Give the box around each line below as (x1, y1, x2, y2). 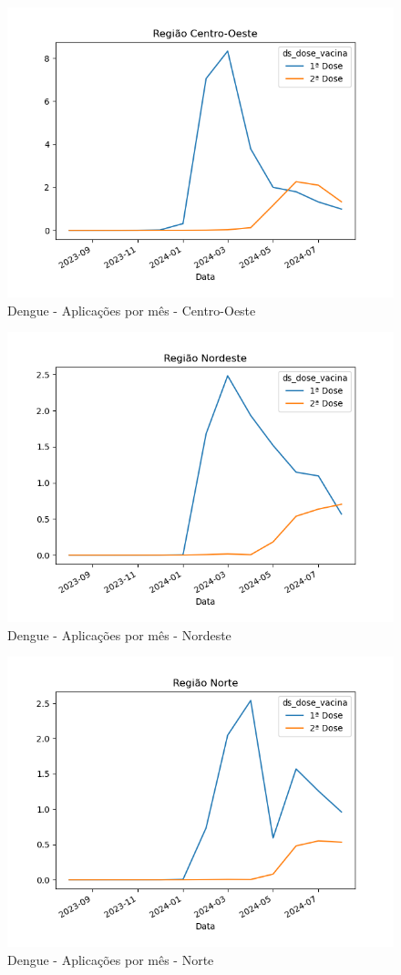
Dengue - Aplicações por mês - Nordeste (7, 625, 231, 644)
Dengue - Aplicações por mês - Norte (7, 949, 214, 969)
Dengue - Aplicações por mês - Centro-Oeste (7, 300, 256, 319)
